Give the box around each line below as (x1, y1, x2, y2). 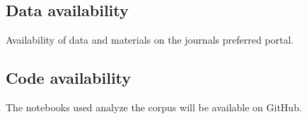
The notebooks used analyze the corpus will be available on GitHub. (6, 100, 302, 114)
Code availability (6, 67, 132, 89)
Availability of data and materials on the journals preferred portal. (6, 32, 294, 47)
